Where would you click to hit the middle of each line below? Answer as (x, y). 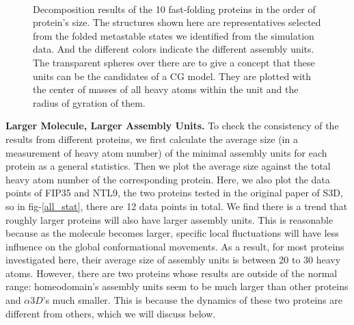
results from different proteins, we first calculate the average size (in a (152, 139)
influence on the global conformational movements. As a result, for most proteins (175, 246)
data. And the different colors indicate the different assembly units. (174, 49)
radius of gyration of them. (89, 102)
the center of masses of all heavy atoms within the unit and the (166, 89)
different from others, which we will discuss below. (111, 313)
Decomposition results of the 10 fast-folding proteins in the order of (174, 9)
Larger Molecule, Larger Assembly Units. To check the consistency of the (172, 126)
